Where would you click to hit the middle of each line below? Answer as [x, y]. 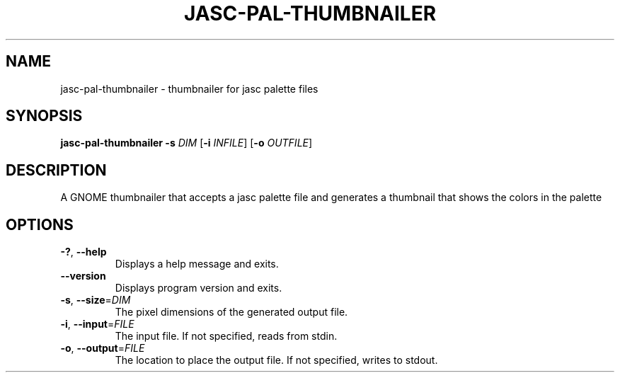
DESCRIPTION [56, 170]
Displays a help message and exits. [197, 264]
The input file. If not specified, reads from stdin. [226, 336]
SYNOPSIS [44, 116]
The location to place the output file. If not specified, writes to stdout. [276, 360]
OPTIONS [40, 224]
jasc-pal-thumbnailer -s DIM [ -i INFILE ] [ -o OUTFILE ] [186, 143]
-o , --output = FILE [103, 348]
